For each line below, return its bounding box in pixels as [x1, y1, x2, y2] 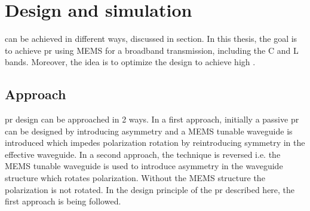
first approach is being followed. [5, 195, 121, 207]
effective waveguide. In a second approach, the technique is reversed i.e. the [5, 148, 281, 160]
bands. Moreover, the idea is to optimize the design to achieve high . [5, 56, 256, 68]
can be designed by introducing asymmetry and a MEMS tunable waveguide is [5, 124, 293, 137]
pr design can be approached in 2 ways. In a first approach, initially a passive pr [5, 113, 299, 126]
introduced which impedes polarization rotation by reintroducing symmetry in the [5, 136, 305, 149]
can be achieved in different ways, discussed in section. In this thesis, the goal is [5, 32, 297, 45]
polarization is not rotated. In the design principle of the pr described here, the [5, 183, 295, 195]
